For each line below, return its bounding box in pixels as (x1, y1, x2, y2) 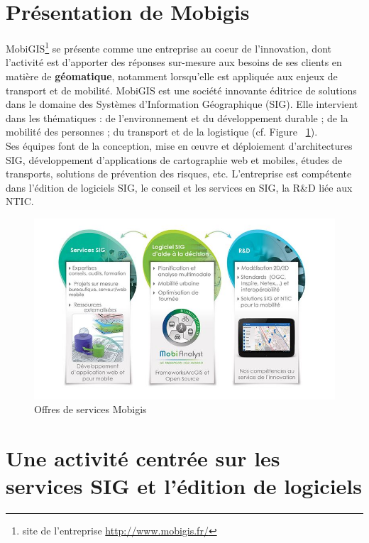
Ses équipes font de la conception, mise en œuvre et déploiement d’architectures (6, 138, 353, 153)
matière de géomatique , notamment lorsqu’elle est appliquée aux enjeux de (6, 68, 338, 83)
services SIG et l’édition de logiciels (6, 471, 362, 500)
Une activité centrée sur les (6, 444, 280, 473)
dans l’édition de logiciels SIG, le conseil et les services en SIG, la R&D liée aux (6, 180, 353, 194)
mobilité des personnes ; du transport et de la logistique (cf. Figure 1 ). (6, 124, 318, 139)
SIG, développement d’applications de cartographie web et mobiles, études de (6, 152, 343, 167)
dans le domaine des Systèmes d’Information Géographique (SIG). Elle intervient (6, 97, 358, 111)
